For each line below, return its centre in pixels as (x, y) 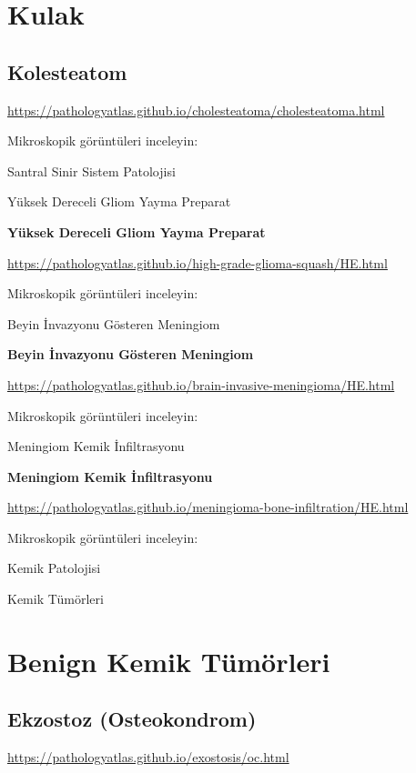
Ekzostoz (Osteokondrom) (132, 719)
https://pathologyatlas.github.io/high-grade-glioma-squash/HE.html (198, 262)
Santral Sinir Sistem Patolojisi (91, 171)
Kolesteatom (67, 71)
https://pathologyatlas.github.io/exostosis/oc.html (148, 757)
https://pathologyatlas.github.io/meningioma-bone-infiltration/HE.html (208, 507)
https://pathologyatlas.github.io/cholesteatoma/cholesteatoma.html (196, 110)
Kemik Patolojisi (54, 568)
